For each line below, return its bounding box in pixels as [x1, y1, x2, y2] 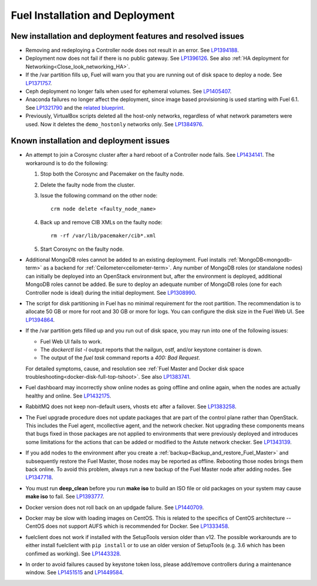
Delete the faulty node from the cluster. [40, 181, 135, 188]
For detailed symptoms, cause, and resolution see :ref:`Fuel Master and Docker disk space [25, 365, 245, 372]
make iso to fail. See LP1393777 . [25, 493, 104, 500]
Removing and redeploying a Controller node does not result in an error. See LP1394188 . [25, 47, 239, 54]
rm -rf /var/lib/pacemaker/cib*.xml [50, 233, 156, 239]
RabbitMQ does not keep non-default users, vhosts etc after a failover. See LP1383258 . [25, 403, 237, 410]
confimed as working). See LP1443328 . [25, 550, 122, 557]
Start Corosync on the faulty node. [40, 245, 124, 252]
